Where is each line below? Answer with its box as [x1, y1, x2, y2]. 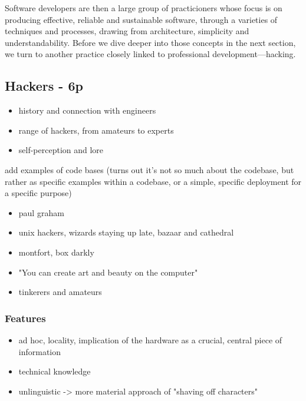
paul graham [18, 206, 64, 218]
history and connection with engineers [18, 104, 156, 117]
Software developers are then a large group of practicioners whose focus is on [5, 2, 282, 14]
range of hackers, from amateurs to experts [18, 124, 174, 136]
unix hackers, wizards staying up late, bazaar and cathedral [18, 226, 234, 238]
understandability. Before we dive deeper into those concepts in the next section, [5, 36, 296, 48]
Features [5, 310, 46, 325]
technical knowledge [18, 365, 91, 377]
